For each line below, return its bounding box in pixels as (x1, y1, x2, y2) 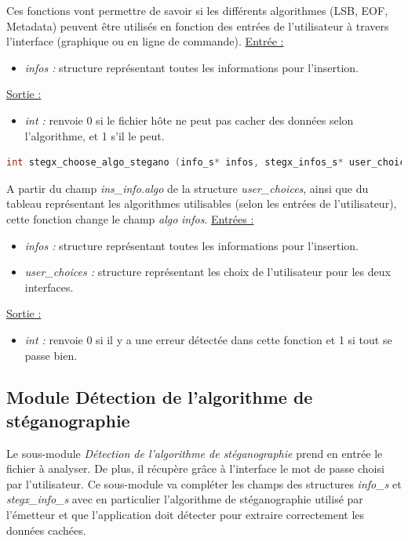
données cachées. (6, 521, 86, 538)
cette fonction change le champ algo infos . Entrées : (6, 210, 254, 227)
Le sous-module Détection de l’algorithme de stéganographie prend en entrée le (6, 445, 383, 461)
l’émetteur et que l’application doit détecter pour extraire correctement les (6, 507, 365, 523)
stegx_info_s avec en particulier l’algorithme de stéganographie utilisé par (6, 491, 363, 507)
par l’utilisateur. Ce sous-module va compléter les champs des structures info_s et (6, 475, 402, 492)
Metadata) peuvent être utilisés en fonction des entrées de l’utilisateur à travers (6, 17, 389, 34)
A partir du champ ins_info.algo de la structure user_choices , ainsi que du (6, 180, 369, 196)
